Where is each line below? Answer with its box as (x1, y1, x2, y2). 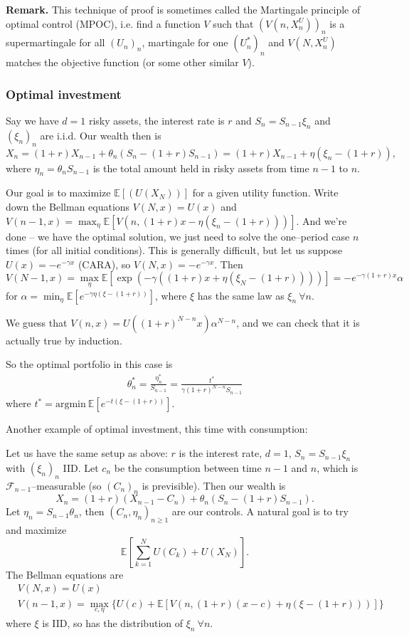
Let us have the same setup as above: (6, 446, 168, 460)
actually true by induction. (6, 332, 122, 347)
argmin (55, 399, 86, 410)
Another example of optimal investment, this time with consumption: (6, 421, 308, 436)
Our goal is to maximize (6, 185, 111, 200)
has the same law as (197, 288, 285, 302)
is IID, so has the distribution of (42, 615, 184, 630)
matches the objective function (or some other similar (6, 55, 239, 70)
